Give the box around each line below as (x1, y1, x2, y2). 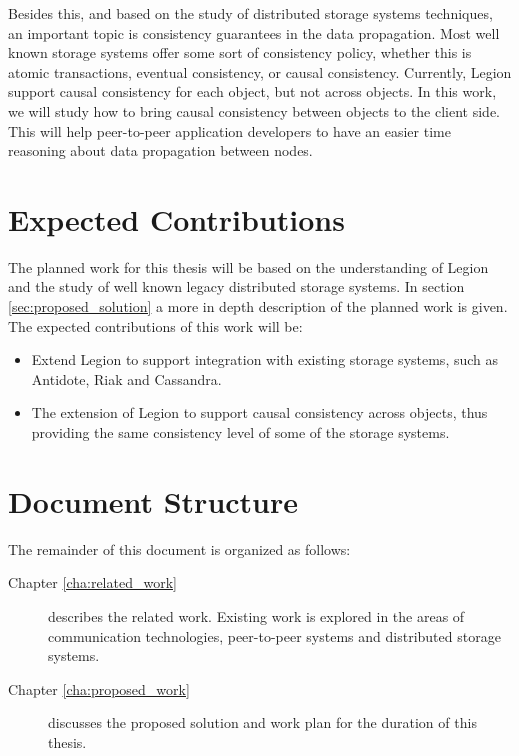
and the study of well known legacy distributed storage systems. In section (8, 276, 465, 297)
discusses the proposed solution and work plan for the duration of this (48, 712, 477, 733)
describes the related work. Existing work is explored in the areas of (48, 605, 465, 626)
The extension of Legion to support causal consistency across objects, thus (31, 402, 488, 423)
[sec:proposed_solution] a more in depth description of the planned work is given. (8, 296, 508, 317)
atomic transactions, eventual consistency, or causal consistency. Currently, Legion (8, 61, 512, 82)
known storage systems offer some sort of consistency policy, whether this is (8, 42, 472, 63)
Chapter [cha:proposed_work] (8, 678, 190, 699)
